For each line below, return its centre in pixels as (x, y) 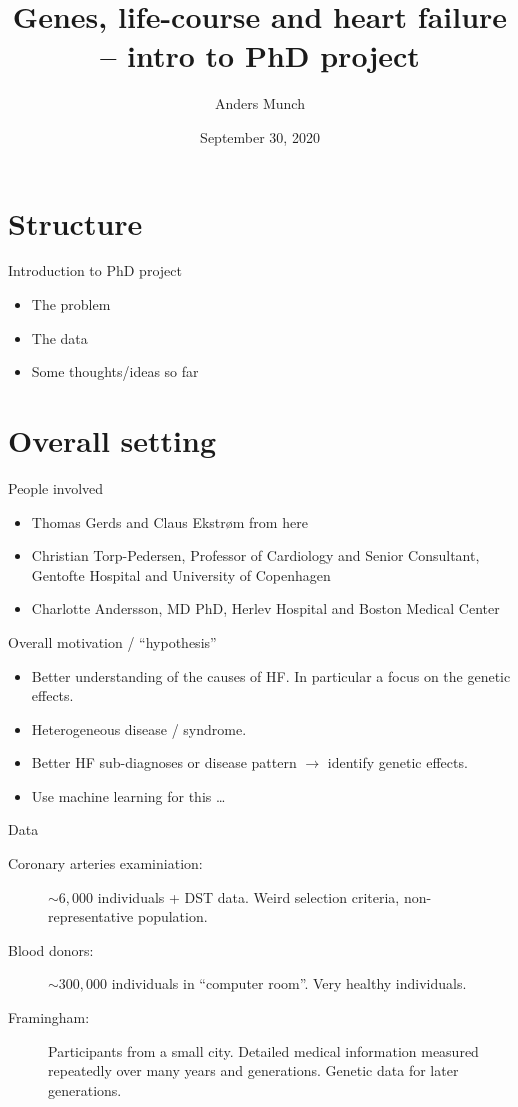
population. (172, 916)
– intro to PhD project (260, 55)
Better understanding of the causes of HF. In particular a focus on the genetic (271, 675)
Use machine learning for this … (128, 795)
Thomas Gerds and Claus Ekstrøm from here (169, 521)
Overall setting (112, 440)
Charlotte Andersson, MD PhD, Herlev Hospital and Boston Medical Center (265, 608)
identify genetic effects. (397, 762)
